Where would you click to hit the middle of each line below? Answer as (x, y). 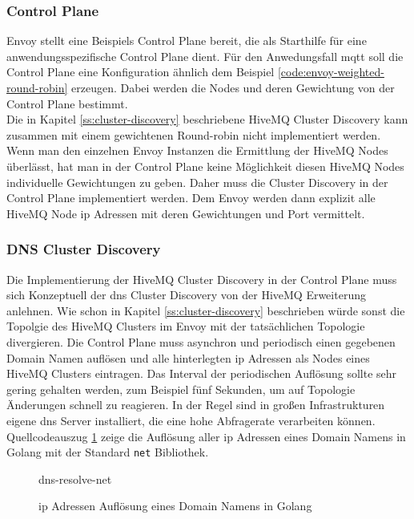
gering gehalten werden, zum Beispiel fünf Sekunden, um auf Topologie (181, 389)
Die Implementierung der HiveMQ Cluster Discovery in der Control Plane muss (202, 279)
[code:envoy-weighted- (331, 72)
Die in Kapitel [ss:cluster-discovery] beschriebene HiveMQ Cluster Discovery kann (207, 119)
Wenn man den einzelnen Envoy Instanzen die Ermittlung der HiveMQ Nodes (197, 150)
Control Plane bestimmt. (67, 103)
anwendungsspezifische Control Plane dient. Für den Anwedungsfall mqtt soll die (205, 56)
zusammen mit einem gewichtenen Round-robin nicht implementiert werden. (194, 134)
